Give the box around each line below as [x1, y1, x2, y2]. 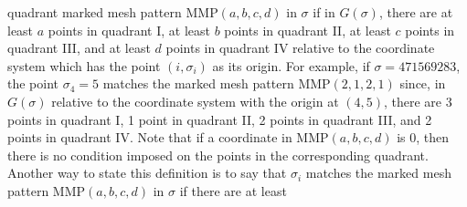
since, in [399, 74, 446, 93]
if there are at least [179, 181, 287, 200]
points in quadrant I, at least [48, 20, 210, 39]
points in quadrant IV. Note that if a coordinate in [7, 128, 292, 147]
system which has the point [7, 56, 161, 75]
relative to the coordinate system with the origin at [51, 91, 339, 110]
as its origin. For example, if [212, 56, 370, 75]
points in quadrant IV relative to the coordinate [165, 38, 435, 57]
